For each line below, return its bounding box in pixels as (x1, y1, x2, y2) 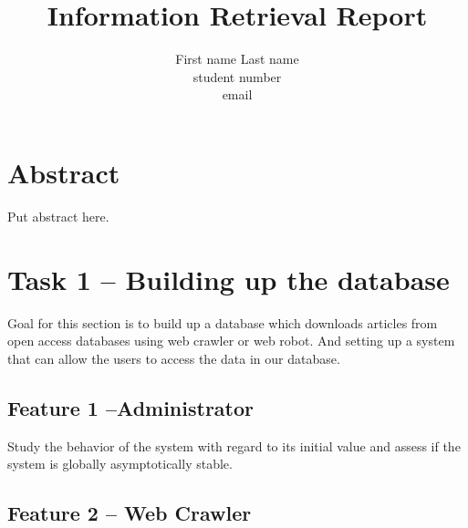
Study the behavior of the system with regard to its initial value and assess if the (7, 436, 461, 455)
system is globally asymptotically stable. (7, 454, 233, 473)
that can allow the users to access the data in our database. (7, 348, 340, 368)
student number (192, 67, 282, 86)
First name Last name (175, 49, 299, 68)
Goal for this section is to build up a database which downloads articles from (7, 313, 438, 332)
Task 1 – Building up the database (7, 260, 450, 297)
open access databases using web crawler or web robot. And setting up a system (7, 331, 455, 350)
